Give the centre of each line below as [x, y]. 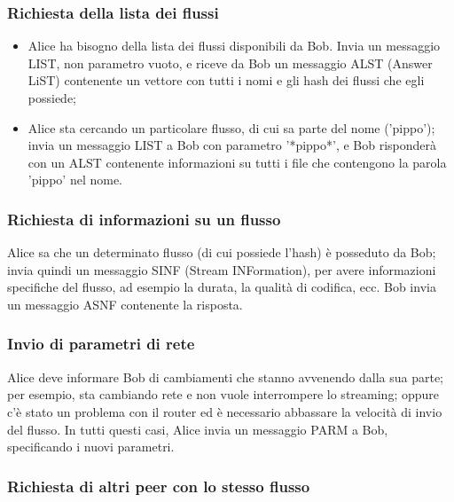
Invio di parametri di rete [101, 344]
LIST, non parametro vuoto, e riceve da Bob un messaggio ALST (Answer [230, 63]
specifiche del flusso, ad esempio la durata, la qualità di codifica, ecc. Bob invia [222, 287]
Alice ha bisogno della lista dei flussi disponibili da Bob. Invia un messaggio [234, 46]
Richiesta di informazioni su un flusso [144, 219]
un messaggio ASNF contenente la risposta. [125, 304]
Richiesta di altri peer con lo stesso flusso [159, 486]
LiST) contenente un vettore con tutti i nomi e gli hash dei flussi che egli [226, 80]
